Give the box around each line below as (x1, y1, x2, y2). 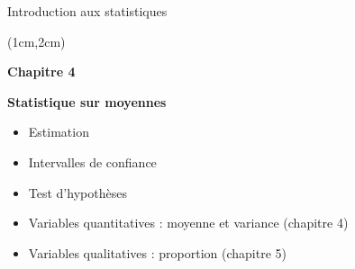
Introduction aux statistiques (7, 2, 168, 20)
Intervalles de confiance (28, 152, 157, 171)
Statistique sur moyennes (7, 92, 167, 111)
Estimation (28, 122, 89, 141)
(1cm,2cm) (7, 31, 66, 50)
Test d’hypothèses (28, 183, 127, 202)
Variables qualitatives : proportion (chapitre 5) (28, 243, 287, 262)
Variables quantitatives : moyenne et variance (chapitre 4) (28, 213, 349, 232)
